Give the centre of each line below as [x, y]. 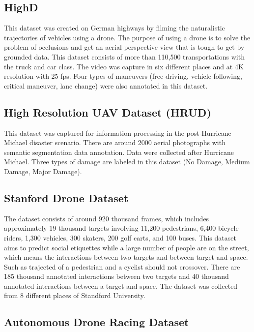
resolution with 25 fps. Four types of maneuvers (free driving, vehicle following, [123, 76]
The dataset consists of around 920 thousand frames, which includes [107, 218]
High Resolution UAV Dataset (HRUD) [108, 112]
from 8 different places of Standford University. [75, 295]
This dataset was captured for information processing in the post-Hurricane [118, 133]
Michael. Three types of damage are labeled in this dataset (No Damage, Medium [127, 162]
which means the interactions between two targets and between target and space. [126, 257]
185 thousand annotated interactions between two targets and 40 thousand [116, 276]
